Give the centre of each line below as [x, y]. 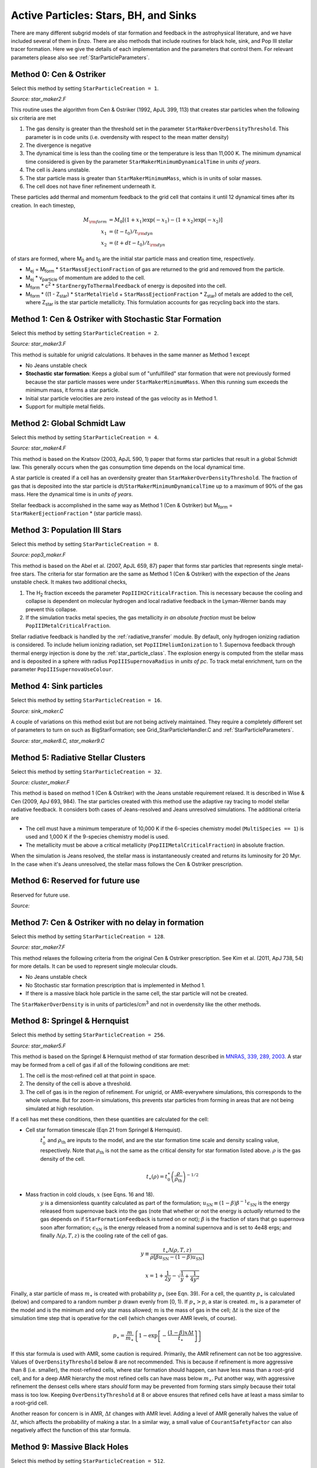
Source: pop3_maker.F [38, 555]
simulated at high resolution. [60, 1108]
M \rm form [95, 220]
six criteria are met [33, 118]
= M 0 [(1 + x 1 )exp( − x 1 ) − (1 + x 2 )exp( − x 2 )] [166, 220]
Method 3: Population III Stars [66, 530]
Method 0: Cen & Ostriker [58, 74]
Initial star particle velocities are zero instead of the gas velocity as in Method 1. [122, 398]
